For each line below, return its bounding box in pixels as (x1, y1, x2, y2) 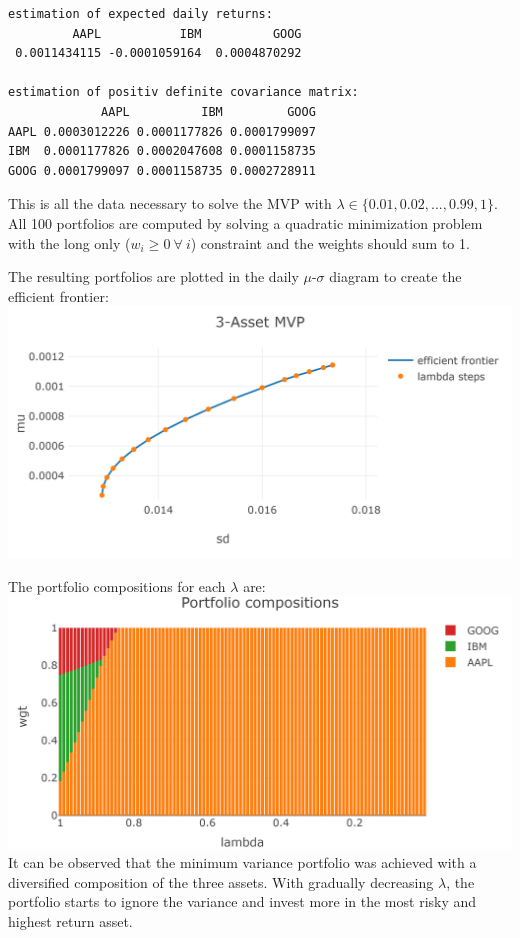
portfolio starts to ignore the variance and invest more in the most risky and (8, 891, 477, 912)
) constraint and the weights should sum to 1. (190, 232, 470, 253)
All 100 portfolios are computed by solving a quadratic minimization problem (8, 212, 483, 233)
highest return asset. (8, 910, 133, 931)
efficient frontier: (8, 285, 109, 306)
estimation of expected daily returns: (8, 7, 273, 21)
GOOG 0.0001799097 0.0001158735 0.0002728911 (8, 163, 316, 178)
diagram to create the (329, 266, 462, 287)
